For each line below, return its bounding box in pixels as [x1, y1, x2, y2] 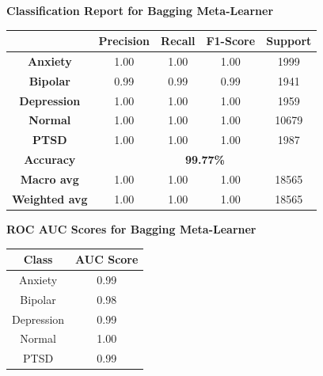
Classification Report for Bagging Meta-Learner [6, 2, 274, 18]
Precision [98, 32, 150, 49]
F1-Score [206, 32, 256, 49]
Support [266, 32, 312, 49]
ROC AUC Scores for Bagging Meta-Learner [6, 220, 256, 237]
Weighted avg [12, 190, 88, 207]
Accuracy [24, 151, 76, 168]
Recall [161, 32, 196, 49]
